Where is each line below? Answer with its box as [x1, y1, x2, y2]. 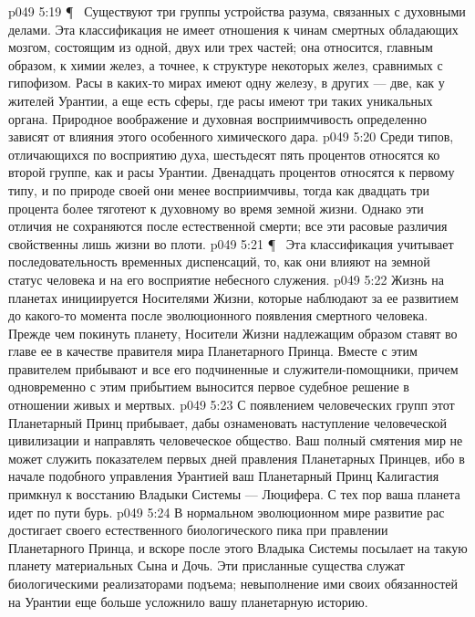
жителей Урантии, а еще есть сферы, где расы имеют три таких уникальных [8, 90, 433, 110]
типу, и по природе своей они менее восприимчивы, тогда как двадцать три [8, 180, 430, 199]
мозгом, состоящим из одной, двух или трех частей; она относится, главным [8, 37, 433, 57]
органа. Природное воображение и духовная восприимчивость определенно [8, 109, 427, 128]
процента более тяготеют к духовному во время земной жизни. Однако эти [8, 198, 424, 217]
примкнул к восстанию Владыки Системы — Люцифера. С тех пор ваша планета [8, 485, 460, 504]
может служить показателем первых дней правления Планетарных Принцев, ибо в [8, 448, 465, 467]
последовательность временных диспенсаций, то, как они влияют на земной [8, 252, 430, 271]
